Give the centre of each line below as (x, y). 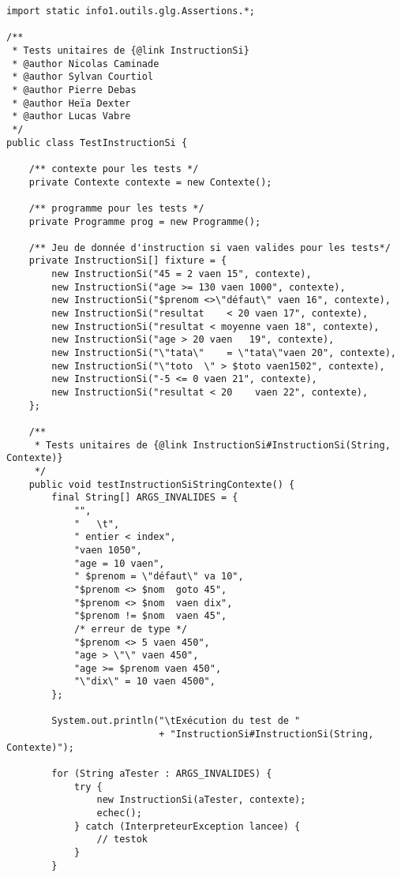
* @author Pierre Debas (74, 90)
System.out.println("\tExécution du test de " (176, 721)
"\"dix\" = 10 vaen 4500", (144, 682)
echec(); (119, 813)
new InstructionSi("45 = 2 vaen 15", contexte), (182, 274)
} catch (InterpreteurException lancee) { (187, 826)
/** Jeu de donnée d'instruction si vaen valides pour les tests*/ (210, 247)
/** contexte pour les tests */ (114, 169)
